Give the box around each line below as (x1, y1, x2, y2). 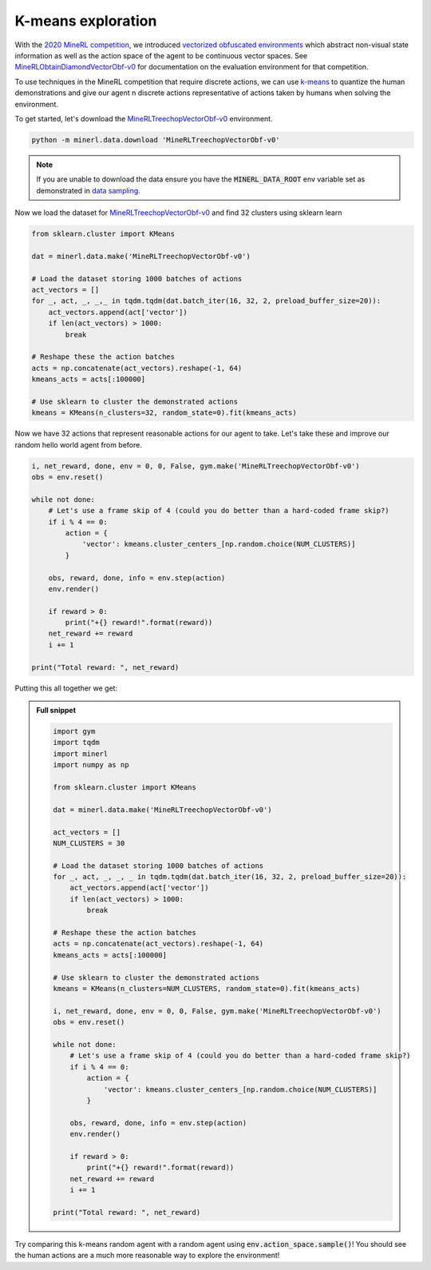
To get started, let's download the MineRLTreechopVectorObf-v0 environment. (14, 113, 273, 123)
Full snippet (36, 706, 76, 715)
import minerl (53, 749, 109, 758)
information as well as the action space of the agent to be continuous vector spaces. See (14, 50, 308, 60)
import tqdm (53, 738, 100, 747)
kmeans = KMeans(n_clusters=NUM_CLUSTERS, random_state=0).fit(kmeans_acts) (53, 984, 361, 993)
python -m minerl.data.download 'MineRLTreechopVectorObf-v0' (31, 135, 280, 144)
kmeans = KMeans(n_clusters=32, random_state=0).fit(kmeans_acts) (31, 408, 297, 417)
